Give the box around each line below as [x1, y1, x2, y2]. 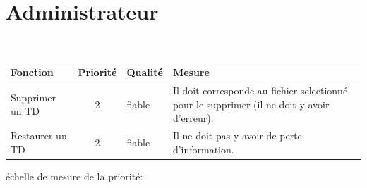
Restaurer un [11, 128, 67, 143]
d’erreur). [172, 111, 214, 125]
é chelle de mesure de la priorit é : [6, 168, 143, 183]
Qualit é [126, 65, 163, 80]
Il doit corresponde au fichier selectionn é [172, 83, 348, 98]
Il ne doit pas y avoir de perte [172, 128, 302, 143]
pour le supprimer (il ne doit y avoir [172, 96, 330, 111]
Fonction [11, 65, 54, 80]
